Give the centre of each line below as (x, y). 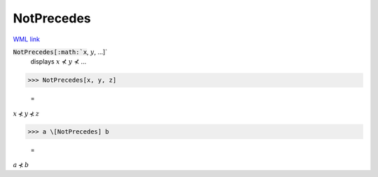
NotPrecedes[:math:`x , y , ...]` (60, 52)
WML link (27, 39)
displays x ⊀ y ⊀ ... (58, 62)
